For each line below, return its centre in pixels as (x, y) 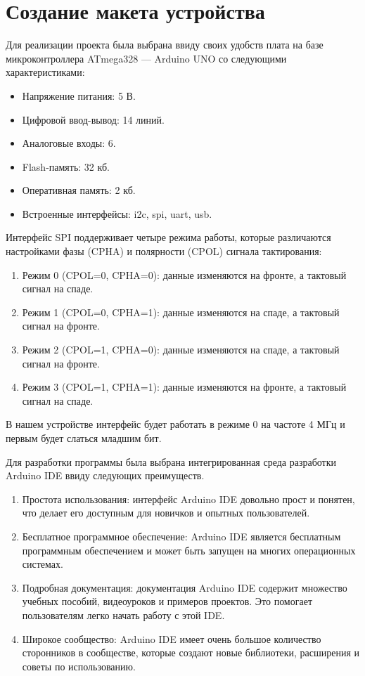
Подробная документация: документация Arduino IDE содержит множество (185, 587)
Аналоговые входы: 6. (69, 143)
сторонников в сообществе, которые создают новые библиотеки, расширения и (191, 652)
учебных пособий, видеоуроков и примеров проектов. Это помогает (167, 601)
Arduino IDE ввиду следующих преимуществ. (105, 475)
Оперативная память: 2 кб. (79, 190)
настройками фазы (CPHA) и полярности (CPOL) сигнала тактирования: (164, 251)
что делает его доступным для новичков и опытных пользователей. (166, 513)
